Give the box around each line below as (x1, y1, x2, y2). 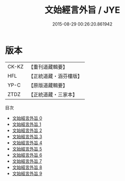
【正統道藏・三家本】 (28, 91, 77, 98)
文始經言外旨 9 (12, 170, 43, 176)
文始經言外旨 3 (12, 133, 43, 139)
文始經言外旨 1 (12, 121, 42, 127)
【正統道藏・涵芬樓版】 (28, 72, 82, 79)
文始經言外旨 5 (12, 146, 43, 151)
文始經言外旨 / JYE (45, 4, 120, 16)
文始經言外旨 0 (12, 115, 43, 121)
